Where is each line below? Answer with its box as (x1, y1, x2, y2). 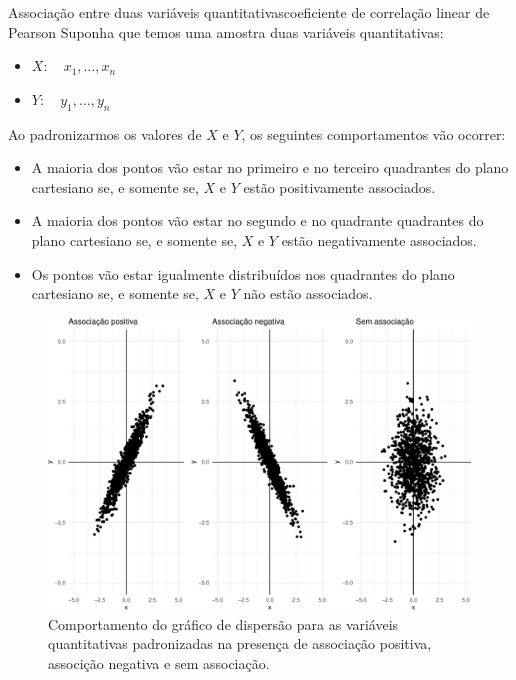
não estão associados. (243, 283, 373, 304)
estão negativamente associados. (281, 229, 477, 250)
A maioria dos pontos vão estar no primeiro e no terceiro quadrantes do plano (31, 157, 509, 178)
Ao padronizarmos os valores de (8, 123, 202, 144)
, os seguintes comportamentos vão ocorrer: (241, 123, 506, 144)
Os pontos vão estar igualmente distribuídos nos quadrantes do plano (31, 263, 455, 284)
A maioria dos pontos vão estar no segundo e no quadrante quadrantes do (31, 210, 484, 231)
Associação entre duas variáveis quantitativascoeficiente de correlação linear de (8, 2, 490, 22)
